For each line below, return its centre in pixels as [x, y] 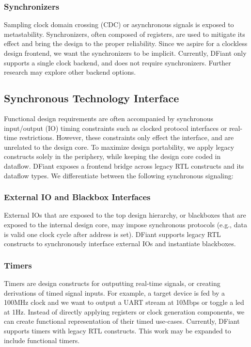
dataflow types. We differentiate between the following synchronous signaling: [119, 175]
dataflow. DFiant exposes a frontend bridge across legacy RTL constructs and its [124, 166]
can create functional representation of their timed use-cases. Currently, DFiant [122, 321]
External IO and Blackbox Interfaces [77, 197]
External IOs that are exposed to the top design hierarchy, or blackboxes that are [125, 215]
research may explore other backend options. [70, 72]
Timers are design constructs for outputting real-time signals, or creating [112, 283]
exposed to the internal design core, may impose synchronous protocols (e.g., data [125, 224]
